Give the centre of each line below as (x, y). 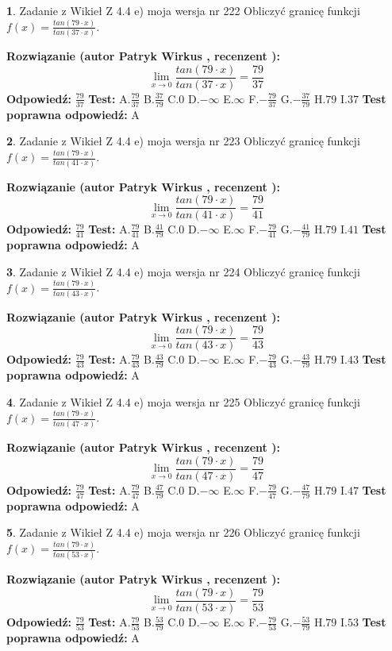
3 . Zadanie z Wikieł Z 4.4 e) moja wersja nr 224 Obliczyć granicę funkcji (183, 271)
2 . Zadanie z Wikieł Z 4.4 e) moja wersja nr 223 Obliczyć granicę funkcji (183, 141)
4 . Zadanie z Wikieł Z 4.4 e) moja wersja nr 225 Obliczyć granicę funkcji (183, 401)
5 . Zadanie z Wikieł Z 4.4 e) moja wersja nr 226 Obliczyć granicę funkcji (183, 532)
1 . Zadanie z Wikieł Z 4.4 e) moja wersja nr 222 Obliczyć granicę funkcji (183, 10)
